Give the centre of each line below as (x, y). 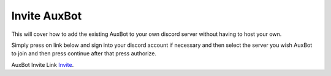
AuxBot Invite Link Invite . (43, 64)
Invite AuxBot (47, 16)
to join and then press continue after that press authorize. (84, 54)
